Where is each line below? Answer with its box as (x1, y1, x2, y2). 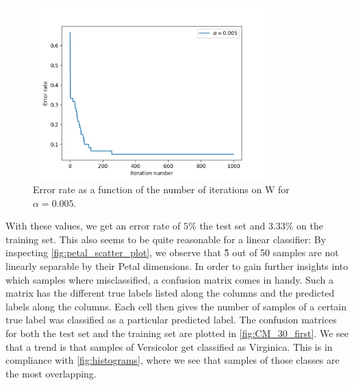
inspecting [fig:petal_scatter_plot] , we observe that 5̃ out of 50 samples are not (5, 245, 339, 260)
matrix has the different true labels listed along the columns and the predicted (5, 286, 335, 300)
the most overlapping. (5, 366, 97, 380)
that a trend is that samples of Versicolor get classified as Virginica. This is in (5, 339, 333, 353)
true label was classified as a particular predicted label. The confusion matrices (5, 312, 337, 327)
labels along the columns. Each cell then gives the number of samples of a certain (5, 299, 347, 313)
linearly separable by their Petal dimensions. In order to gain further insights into (5, 258, 349, 273)
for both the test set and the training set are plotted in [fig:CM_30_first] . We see (5, 325, 349, 340)
